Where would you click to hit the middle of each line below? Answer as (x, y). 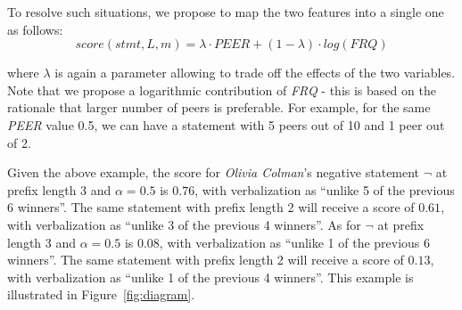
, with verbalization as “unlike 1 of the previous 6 (295, 242)
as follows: (35, 29)
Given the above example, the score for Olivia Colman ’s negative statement (214, 172)
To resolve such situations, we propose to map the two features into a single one (226, 12)
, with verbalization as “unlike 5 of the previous (325, 189)
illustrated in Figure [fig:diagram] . (101, 294)
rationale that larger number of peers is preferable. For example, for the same (219, 107)
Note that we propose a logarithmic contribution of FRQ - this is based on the (222, 90)
